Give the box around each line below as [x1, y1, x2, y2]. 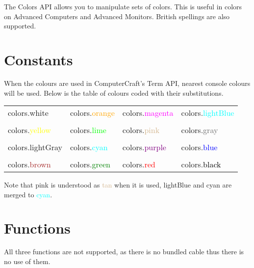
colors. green [70, 159, 110, 170]
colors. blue [181, 141, 218, 153]
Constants [4, 49, 73, 69]
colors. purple [122, 141, 166, 153]
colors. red [122, 159, 155, 170]
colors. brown [8, 159, 51, 170]
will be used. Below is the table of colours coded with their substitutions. [4, 87, 224, 98]
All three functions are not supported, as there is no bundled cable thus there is [4, 246, 244, 257]
